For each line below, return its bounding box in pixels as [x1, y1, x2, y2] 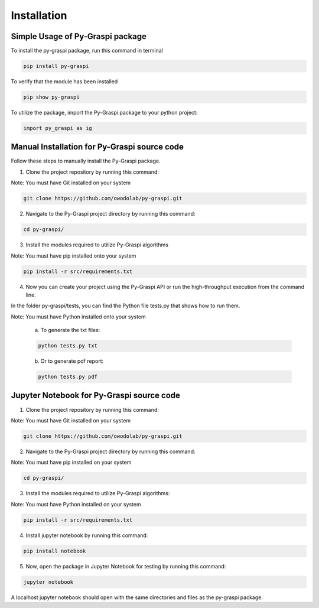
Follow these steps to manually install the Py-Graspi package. [11, 157, 161, 165]
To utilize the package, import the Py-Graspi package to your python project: [11, 109, 198, 116]
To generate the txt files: [40, 327, 100, 334]
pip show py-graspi [23, 94, 80, 100]
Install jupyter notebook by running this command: [25, 532, 148, 539]
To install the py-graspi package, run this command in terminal [11, 47, 164, 54]
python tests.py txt [38, 343, 97, 349]
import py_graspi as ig [23, 125, 93, 131]
